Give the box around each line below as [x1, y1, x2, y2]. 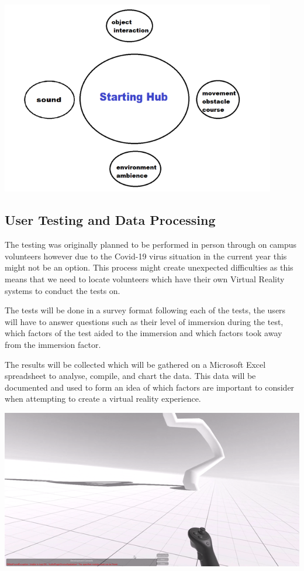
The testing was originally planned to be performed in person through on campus [5, 238, 297, 251]
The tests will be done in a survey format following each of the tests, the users [5, 304, 286, 316]
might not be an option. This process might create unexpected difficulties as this [5, 261, 293, 273]
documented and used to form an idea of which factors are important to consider [5, 381, 295, 393]
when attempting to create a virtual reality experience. [5, 392, 201, 405]
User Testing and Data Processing [5, 211, 216, 229]
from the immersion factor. [5, 338, 101, 350]
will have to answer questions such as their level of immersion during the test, [5, 315, 284, 327]
